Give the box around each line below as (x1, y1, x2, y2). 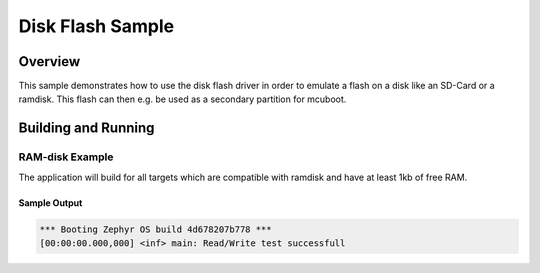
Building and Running (18, 120, 155, 137)
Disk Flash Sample (18, 15, 175, 37)
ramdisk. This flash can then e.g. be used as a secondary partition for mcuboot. (18, 93, 347, 105)
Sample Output (18, 196, 83, 209)
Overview (18, 53, 81, 70)
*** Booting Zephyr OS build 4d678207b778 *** (39, 223, 272, 235)
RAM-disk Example (18, 150, 114, 164)
